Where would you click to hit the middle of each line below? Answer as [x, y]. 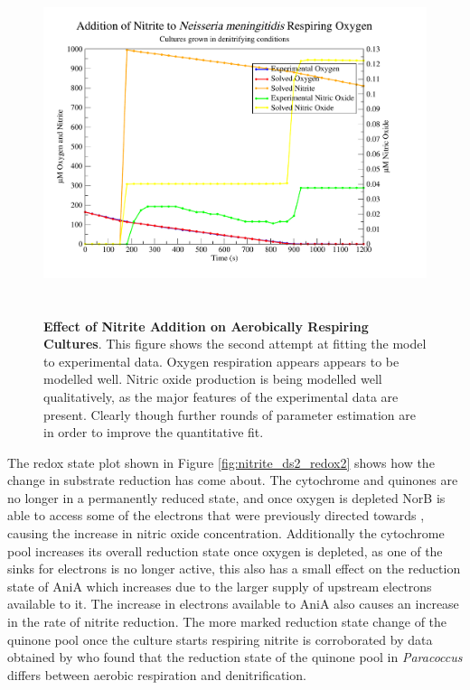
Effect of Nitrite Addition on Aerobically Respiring [206, 326]
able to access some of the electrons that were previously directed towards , [216, 515]
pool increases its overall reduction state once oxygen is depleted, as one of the [225, 550]
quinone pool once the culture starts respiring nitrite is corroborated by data [220, 639]
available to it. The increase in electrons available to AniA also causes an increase [233, 604]
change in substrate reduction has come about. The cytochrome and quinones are [233, 480]
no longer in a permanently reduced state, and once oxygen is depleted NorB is [226, 497]
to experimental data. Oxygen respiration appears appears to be [221, 361]
